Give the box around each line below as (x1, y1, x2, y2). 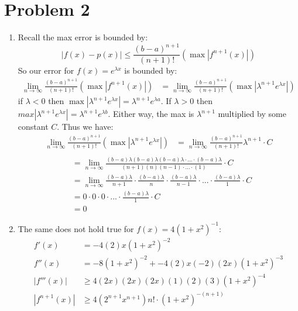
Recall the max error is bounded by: (18, 31, 148, 43)
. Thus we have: (57, 120, 114, 133)
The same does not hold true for (18, 222, 134, 234)
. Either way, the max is (108, 108, 194, 120)
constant (18, 120, 49, 133)
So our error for (18, 64, 74, 77)
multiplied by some (218, 108, 286, 120)
